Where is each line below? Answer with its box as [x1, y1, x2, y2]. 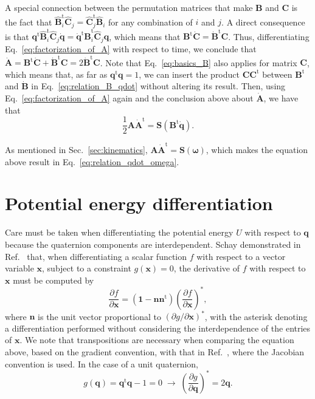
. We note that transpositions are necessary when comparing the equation [19, 333, 294, 346]
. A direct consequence [221, 15, 305, 28]
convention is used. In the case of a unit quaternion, [5, 357, 198, 370]
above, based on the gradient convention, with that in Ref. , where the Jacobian [5, 346, 305, 358]
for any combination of [108, 15, 193, 28]
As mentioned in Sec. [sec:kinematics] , [5, 143, 148, 155]
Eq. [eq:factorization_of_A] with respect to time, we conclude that [5, 42, 257, 55]
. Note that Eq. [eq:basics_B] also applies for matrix [100, 56, 297, 69]
